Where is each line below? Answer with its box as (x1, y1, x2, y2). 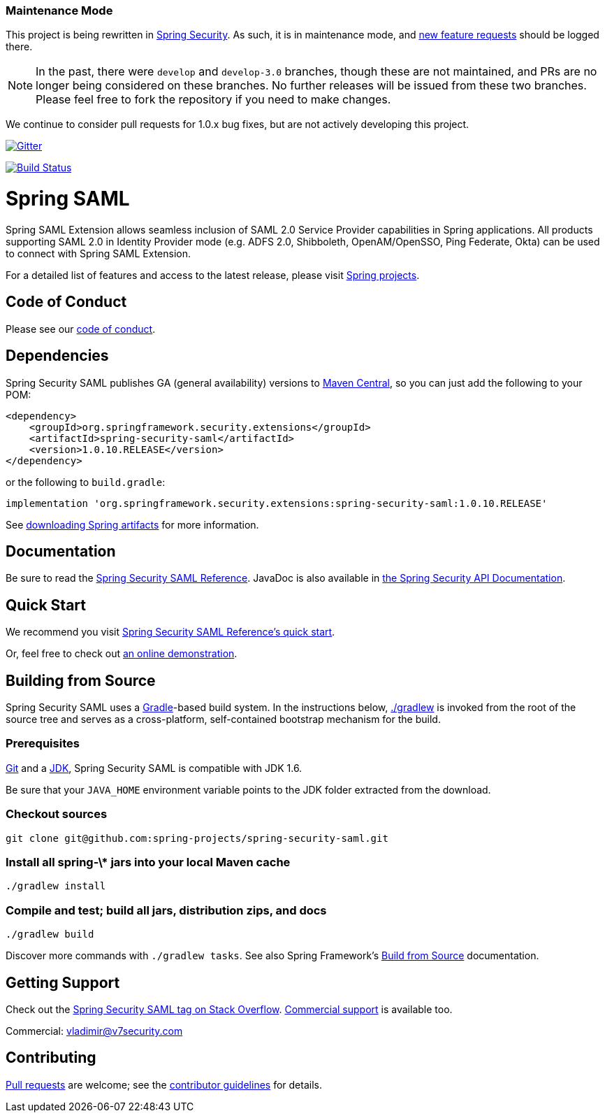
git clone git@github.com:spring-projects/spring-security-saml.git (6, 832, 388, 844)
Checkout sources (6, 807, 108, 822)
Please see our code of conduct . (6, 322, 156, 335)
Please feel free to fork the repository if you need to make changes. (36, 92, 391, 107)
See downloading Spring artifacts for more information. (6, 518, 259, 531)
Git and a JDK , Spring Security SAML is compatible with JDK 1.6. (6, 761, 302, 774)
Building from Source (6, 671, 156, 689)
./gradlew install (6, 880, 106, 892)
